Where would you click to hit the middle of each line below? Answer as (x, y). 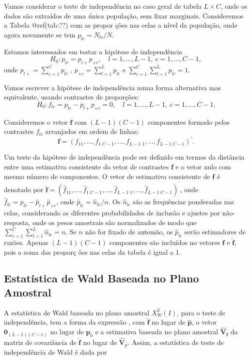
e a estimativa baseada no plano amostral (157, 332)
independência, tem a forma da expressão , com (74, 322)
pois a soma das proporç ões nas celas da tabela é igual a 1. (93, 252)
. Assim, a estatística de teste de (176, 342)
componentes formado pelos (188, 122)
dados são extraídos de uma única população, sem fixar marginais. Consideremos (124, 15)
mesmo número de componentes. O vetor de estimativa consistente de (107, 176)
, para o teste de (201, 312)
